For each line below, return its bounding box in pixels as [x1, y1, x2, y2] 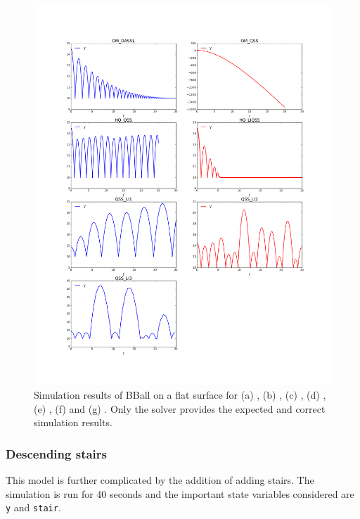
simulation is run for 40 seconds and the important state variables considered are [6, 486, 354, 501]
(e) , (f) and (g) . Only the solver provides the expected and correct [34, 401, 326, 416]
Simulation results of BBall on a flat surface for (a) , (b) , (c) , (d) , [34, 387, 326, 402]
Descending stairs [6, 444, 107, 462]
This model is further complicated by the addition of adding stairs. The [6, 472, 314, 487]
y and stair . [6, 500, 61, 515]
